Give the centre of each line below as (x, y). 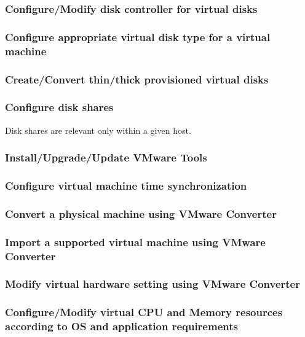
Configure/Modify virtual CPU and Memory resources (144, 312)
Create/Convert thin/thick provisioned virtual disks (137, 79)
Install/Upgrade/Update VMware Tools (106, 157)
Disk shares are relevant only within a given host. (98, 130)
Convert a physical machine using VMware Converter (141, 213)
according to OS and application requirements (121, 326)
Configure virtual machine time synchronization (126, 186)
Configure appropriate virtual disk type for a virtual (138, 37)
